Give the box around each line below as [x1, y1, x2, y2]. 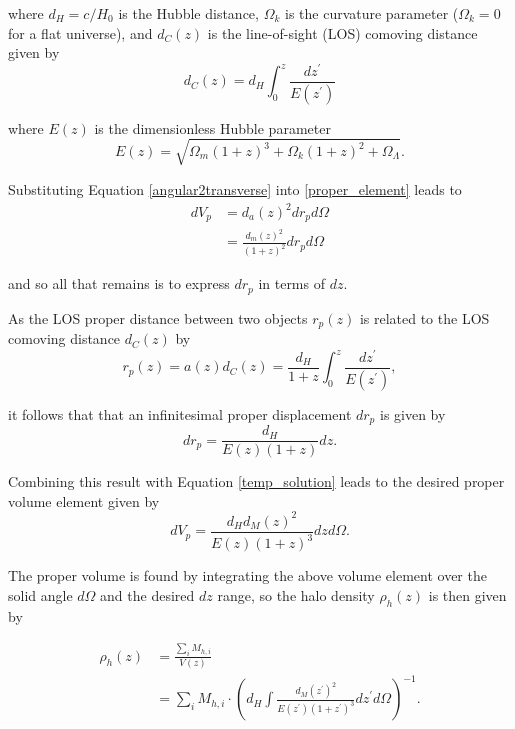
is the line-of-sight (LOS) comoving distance [207, 22, 478, 43]
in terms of [258, 273, 325, 294]
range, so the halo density [217, 584, 375, 605]
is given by [379, 403, 446, 424]
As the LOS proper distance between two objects [8, 307, 308, 328]
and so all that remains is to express [8, 273, 230, 294]
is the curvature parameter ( [284, 3, 459, 23]
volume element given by [8, 490, 160, 511]
